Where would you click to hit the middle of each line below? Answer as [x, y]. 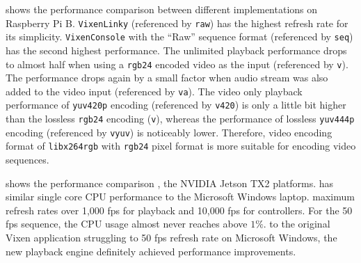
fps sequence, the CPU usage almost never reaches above [127, 224]
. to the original [297, 224]
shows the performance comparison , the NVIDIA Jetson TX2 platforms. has [170, 183]
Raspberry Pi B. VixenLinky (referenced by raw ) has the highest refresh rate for [177, 23]
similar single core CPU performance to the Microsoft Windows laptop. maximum [180, 197]
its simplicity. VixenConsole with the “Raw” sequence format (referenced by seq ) [179, 37]
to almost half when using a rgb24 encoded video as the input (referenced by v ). [177, 64]
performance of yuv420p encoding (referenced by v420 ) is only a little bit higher [176, 105]
